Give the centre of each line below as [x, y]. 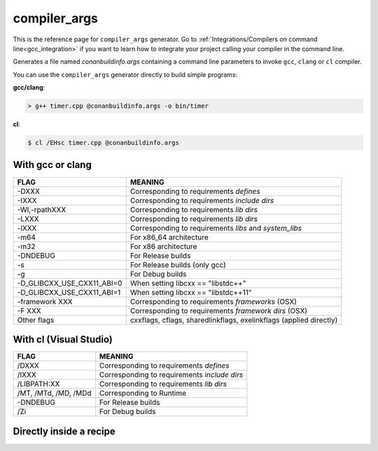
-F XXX [29, 310]
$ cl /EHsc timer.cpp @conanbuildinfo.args [104, 143]
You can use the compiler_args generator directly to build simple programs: [125, 74]
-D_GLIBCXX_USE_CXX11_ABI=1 [69, 292]
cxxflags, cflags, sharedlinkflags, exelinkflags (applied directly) [234, 320]
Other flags [36, 320]
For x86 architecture [163, 247]
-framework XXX [45, 301]
